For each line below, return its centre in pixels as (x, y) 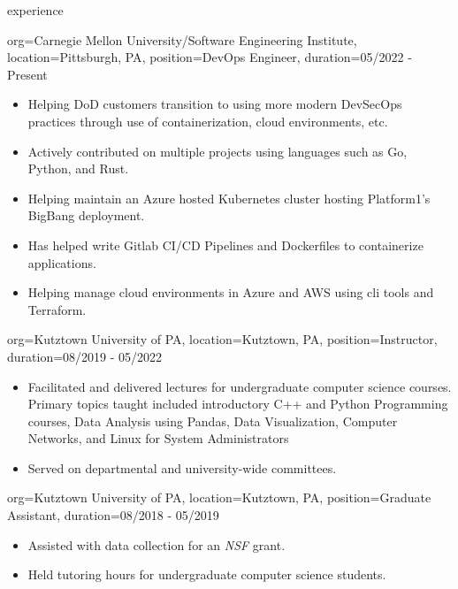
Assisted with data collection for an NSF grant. (156, 544)
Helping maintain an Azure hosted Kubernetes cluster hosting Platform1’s (229, 198)
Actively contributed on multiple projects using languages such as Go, (218, 151)
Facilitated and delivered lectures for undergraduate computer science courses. (240, 386)
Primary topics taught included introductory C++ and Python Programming (238, 404)
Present (27, 74)
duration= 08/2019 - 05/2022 (85, 356)
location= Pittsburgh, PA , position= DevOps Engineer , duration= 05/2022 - (210, 57)
